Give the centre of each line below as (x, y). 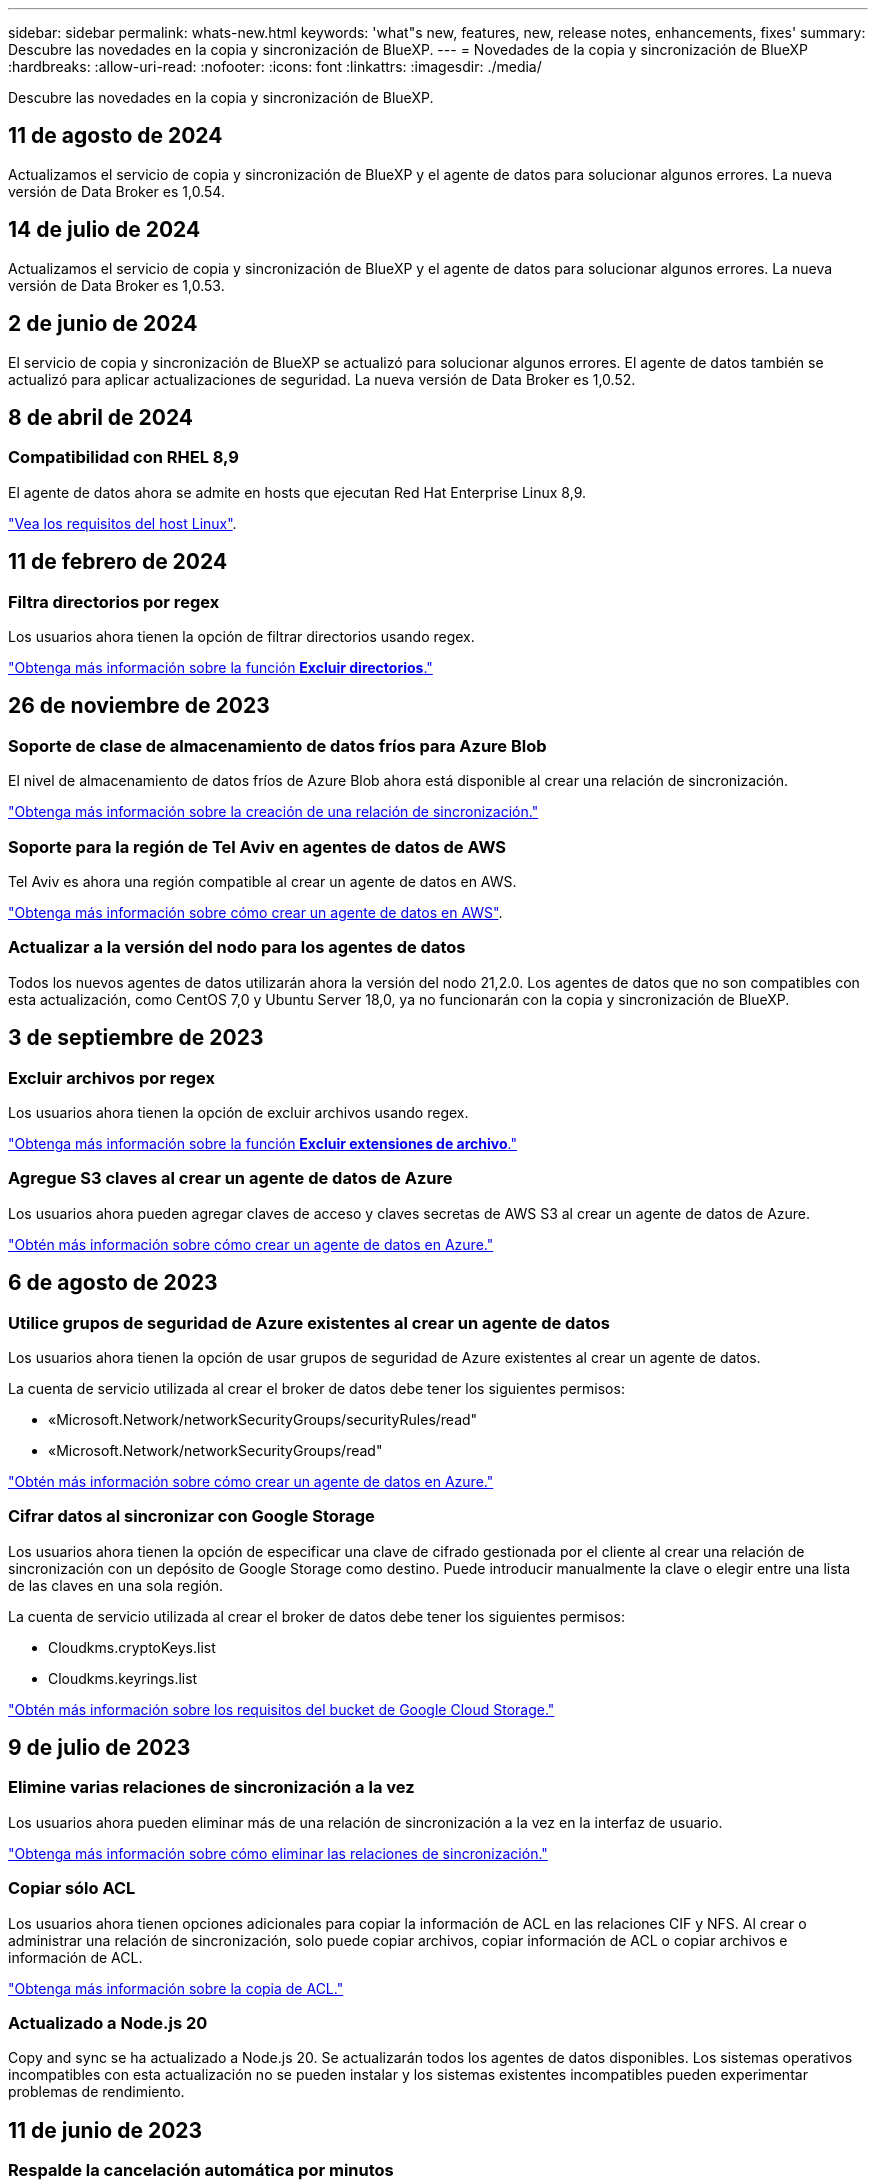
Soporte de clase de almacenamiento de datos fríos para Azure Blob (277, 745)
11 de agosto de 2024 (115, 136)
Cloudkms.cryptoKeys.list (132, 1647)
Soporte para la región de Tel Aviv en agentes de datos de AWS (257, 846)
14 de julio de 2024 (104, 230)
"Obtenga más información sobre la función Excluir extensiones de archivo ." (262, 1143)
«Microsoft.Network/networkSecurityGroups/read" (215, 1450)
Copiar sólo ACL (72, 1888)
